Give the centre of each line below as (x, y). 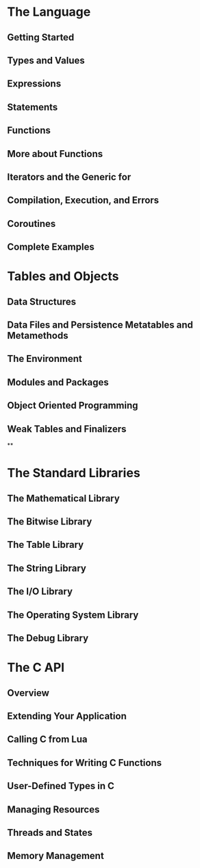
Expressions (34, 84)
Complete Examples (51, 247)
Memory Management (55, 856)
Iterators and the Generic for (69, 177)
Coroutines (32, 224)
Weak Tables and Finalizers (67, 429)
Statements (33, 107)
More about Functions (55, 154)
